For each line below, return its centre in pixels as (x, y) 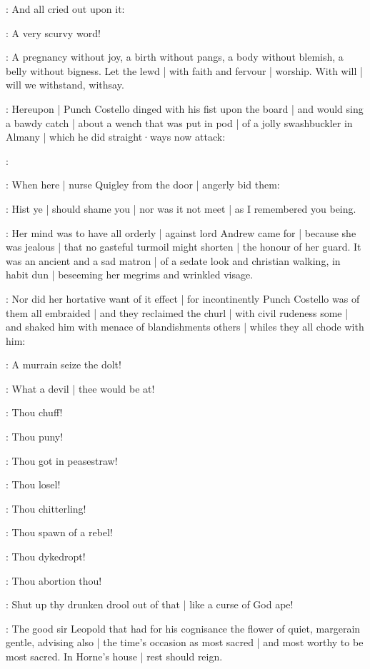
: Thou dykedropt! (46, 557)
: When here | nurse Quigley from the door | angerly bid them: (143, 185)
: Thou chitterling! (46, 508)
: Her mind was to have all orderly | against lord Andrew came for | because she (181, 232)
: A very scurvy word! (53, 32)
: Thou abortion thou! (54, 580)
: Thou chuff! (34, 412)
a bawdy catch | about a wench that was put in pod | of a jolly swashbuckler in (179, 122)
